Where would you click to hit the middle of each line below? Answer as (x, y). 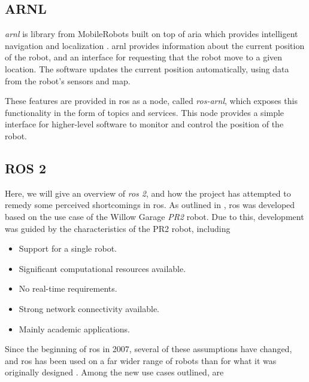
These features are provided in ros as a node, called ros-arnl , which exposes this (151, 101)
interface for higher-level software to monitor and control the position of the (144, 124)
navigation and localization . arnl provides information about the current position (155, 45)
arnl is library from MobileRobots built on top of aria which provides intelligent (152, 34)
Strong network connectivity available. (89, 308)
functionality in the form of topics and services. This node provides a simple (145, 112)
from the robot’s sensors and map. (68, 80)
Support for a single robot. (68, 248)
